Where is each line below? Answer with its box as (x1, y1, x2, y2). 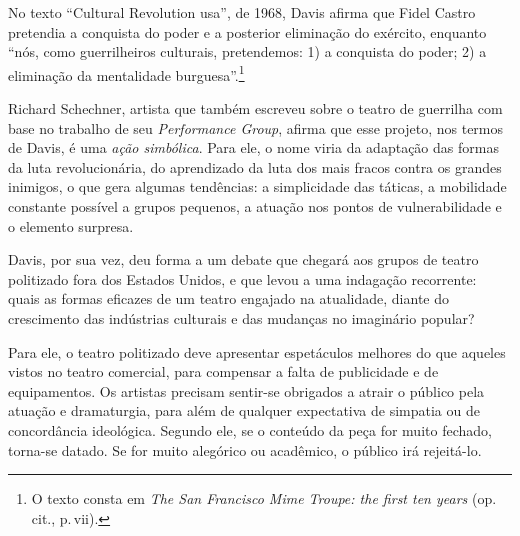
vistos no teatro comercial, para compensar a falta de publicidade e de (8, 361, 439, 382)
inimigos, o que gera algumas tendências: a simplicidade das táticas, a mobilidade (8, 176, 507, 197)
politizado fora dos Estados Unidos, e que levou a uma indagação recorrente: (8, 268, 477, 289)
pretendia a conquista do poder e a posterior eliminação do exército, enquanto (8, 21, 487, 42)
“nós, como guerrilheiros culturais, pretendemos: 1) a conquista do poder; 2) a (8, 41, 487, 62)
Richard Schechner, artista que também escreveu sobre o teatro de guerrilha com (8, 98, 503, 119)
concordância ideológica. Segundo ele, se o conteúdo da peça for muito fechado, (8, 419, 492, 440)
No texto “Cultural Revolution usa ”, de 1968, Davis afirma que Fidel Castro (8, 2, 476, 22)
